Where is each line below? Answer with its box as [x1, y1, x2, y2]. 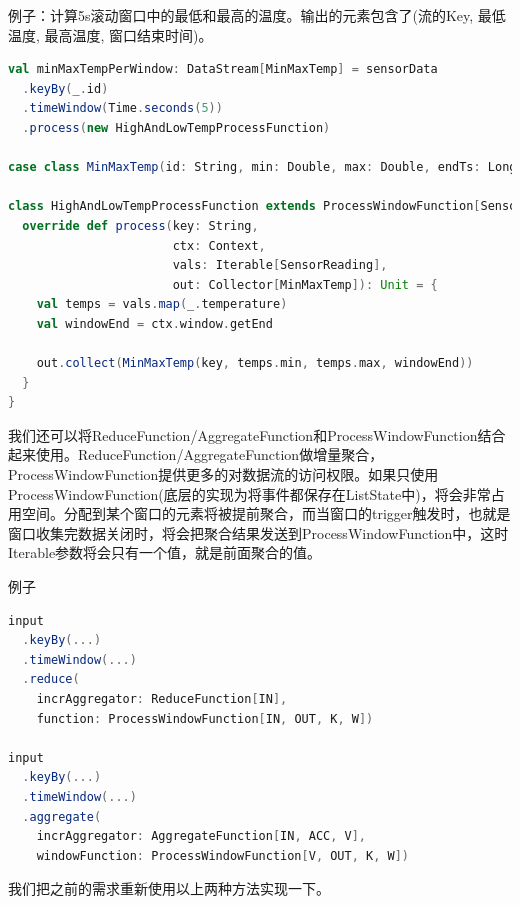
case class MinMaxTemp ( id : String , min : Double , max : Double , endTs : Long [8, 160, 517, 175]
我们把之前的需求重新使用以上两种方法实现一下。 [8, 878, 330, 899]
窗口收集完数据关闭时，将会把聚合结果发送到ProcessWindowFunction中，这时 [8, 522, 509, 543]
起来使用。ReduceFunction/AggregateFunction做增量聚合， [8, 444, 384, 465]
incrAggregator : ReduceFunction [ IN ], [36, 692, 288, 706]
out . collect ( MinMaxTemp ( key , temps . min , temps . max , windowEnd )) [36, 356, 474, 371]
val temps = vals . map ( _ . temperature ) [36, 297, 288, 312]
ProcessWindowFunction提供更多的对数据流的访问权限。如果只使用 [8, 464, 439, 485]
